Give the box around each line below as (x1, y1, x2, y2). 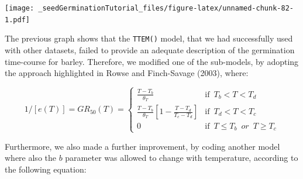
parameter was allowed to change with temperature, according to (65, 152, 298, 164)
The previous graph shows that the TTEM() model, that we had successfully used (5, 32, 293, 44)
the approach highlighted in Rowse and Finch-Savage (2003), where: (5, 67, 249, 79)
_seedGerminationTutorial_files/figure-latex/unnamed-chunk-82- (38, 4, 294, 12)
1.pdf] (5, 15, 30, 24)
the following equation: (5, 163, 87, 175)
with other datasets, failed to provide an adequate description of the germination (5, 43, 295, 56)
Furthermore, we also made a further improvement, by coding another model (5, 140, 280, 152)
